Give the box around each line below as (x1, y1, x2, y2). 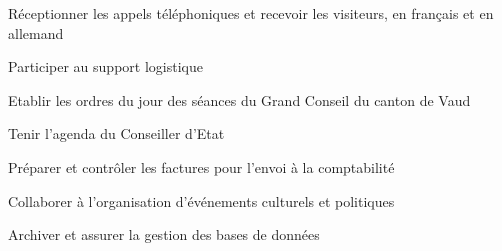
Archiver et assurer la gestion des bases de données (8, 224, 320, 245)
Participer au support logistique (8, 56, 203, 77)
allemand (8, 22, 64, 43)
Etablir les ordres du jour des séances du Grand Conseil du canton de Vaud (8, 89, 471, 110)
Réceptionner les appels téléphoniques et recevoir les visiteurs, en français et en (8, 3, 494, 23)
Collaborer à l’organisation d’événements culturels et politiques (8, 190, 395, 211)
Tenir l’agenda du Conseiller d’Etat (8, 123, 225, 144)
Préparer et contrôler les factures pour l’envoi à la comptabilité (8, 156, 395, 177)
